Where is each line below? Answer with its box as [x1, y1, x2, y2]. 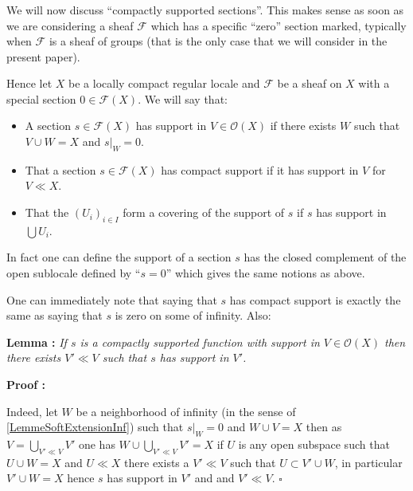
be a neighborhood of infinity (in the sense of [76, 403, 296, 419]
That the [25, 204, 69, 221]
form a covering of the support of [123, 204, 285, 221]
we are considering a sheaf [6, 17, 134, 33]
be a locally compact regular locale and [68, 75, 260, 92]
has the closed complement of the [244, 249, 407, 265]
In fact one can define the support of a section [6, 249, 232, 265]
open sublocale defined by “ [6, 265, 141, 281]
